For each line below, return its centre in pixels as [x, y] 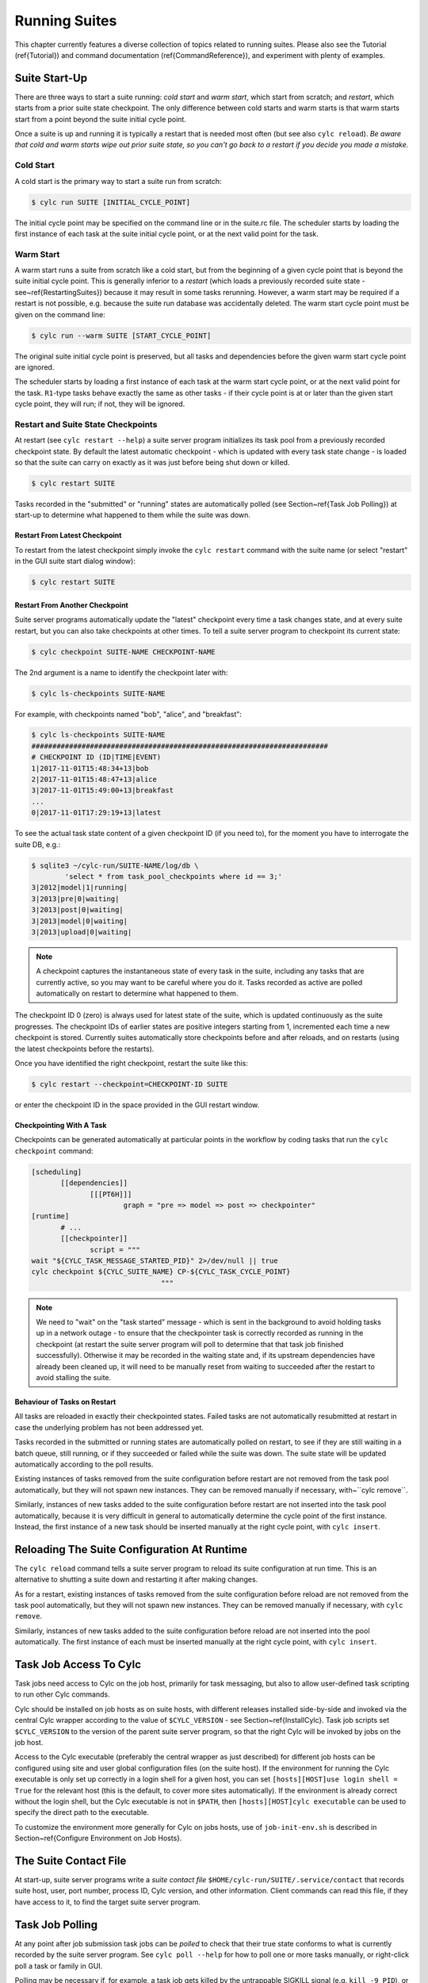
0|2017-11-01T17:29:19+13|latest [96, 813]
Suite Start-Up [51, 78]
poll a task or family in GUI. [59, 1966]
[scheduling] [57, 1172]
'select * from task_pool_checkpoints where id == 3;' [174, 876]
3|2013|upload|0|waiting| [82, 932]
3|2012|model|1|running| [80, 888]
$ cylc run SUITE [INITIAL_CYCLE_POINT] [111, 202]
